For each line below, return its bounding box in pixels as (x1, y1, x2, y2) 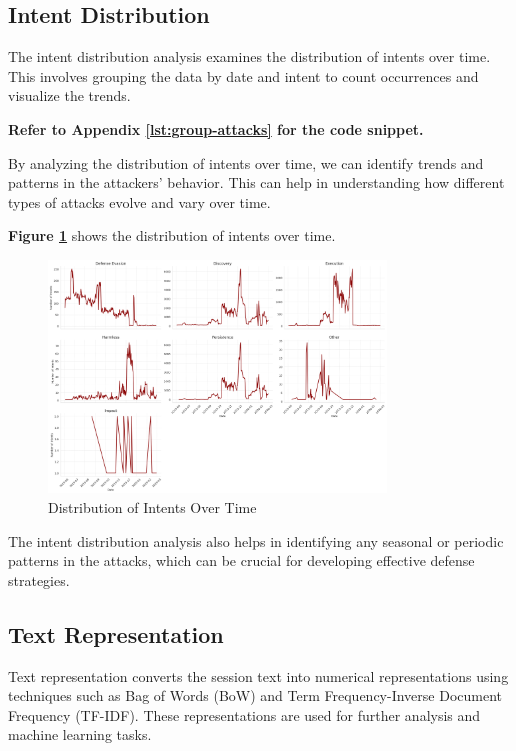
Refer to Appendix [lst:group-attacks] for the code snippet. (8, 118, 424, 139)
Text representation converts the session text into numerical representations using (8, 665, 509, 686)
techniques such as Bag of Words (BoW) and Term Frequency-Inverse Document (8, 685, 503, 706)
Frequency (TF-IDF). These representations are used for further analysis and (8, 704, 481, 725)
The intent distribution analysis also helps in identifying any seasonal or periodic (8, 530, 504, 551)
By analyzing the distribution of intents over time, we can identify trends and (8, 152, 484, 173)
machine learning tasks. (8, 724, 152, 745)
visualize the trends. (8, 85, 131, 106)
